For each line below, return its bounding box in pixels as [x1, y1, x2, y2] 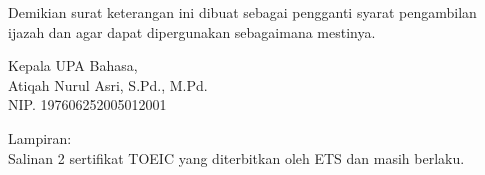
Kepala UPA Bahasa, [8, 55, 138, 76]
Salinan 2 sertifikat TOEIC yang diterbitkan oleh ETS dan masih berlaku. [8, 147, 465, 168]
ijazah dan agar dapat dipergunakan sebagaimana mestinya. [8, 21, 376, 42]
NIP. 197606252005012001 [8, 94, 167, 115]
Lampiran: [8, 127, 72, 148]
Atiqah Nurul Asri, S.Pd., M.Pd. [8, 74, 208, 95]
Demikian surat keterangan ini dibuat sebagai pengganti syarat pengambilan [8, 2, 477, 22]
